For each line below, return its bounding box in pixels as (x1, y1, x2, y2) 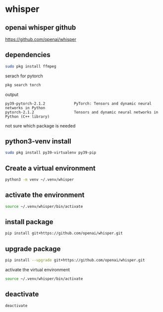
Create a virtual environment (5, 164, 96, 172)
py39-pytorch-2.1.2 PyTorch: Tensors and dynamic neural (5, 101, 152, 106)
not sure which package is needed (5, 123, 76, 128)
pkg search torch (5, 82, 41, 87)
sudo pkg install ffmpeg (5, 63, 56, 69)
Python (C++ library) (5, 114, 50, 119)
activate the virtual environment (5, 267, 70, 272)
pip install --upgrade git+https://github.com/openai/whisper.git (5, 258, 145, 263)
